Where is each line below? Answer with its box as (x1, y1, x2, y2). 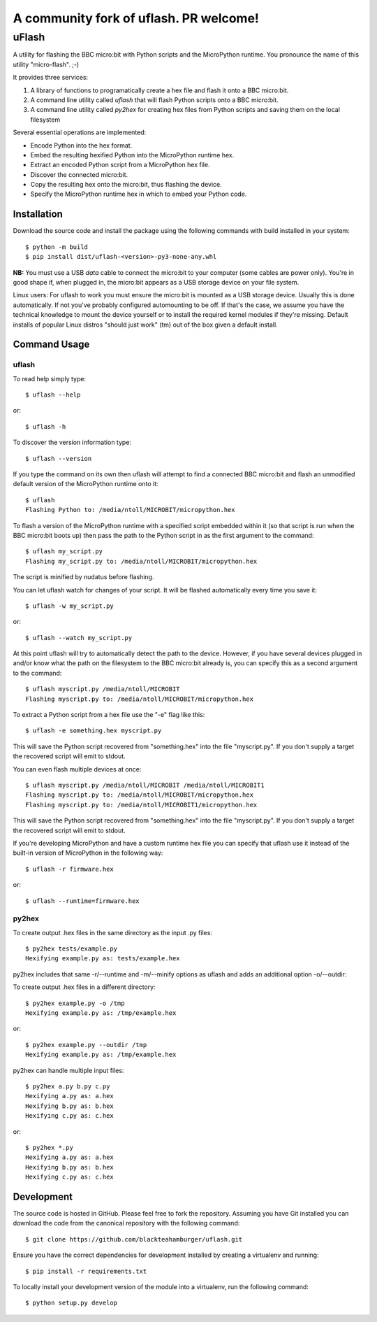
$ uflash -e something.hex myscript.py (25, 727, 162, 734)
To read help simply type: (13, 374, 87, 383)
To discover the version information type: (13, 438, 132, 447)
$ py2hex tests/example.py (25, 945, 118, 953)
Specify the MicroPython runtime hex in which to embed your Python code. (30, 190, 247, 199)
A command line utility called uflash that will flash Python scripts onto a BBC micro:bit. (30, 95, 279, 104)
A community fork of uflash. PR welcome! (13, 10, 260, 26)
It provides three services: (13, 73, 89, 82)
